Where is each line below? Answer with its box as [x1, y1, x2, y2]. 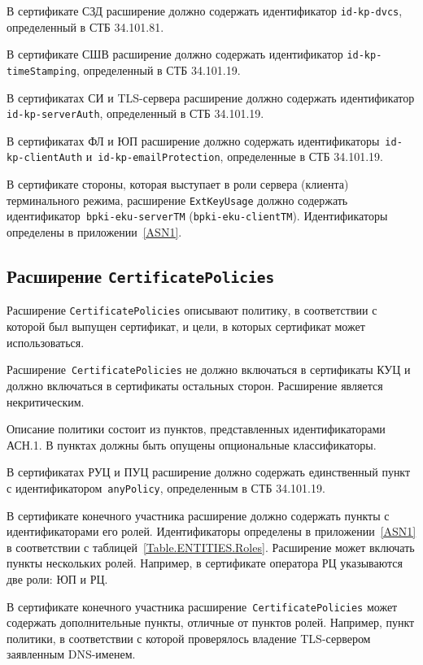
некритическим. [7, 393, 85, 410]
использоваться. [7, 333, 85, 350]
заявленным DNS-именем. [7, 645, 136, 663]
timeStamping [7, 65, 76, 77]
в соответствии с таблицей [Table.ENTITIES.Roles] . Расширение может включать [7, 538, 415, 555]
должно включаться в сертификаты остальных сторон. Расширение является [7, 376, 383, 393]
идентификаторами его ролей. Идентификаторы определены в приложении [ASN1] [7, 523, 416, 540]
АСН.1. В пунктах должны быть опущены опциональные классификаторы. [7, 436, 377, 453]
